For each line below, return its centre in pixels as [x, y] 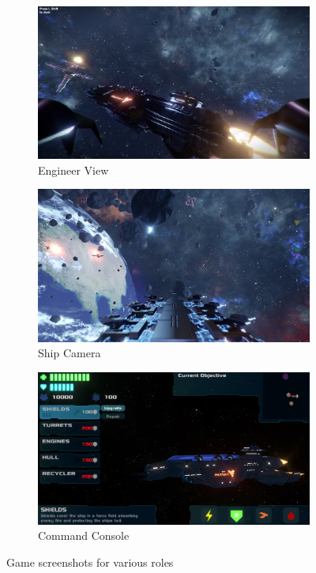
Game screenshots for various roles [90, 562]
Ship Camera [70, 353]
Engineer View [73, 170]
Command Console [84, 535]
